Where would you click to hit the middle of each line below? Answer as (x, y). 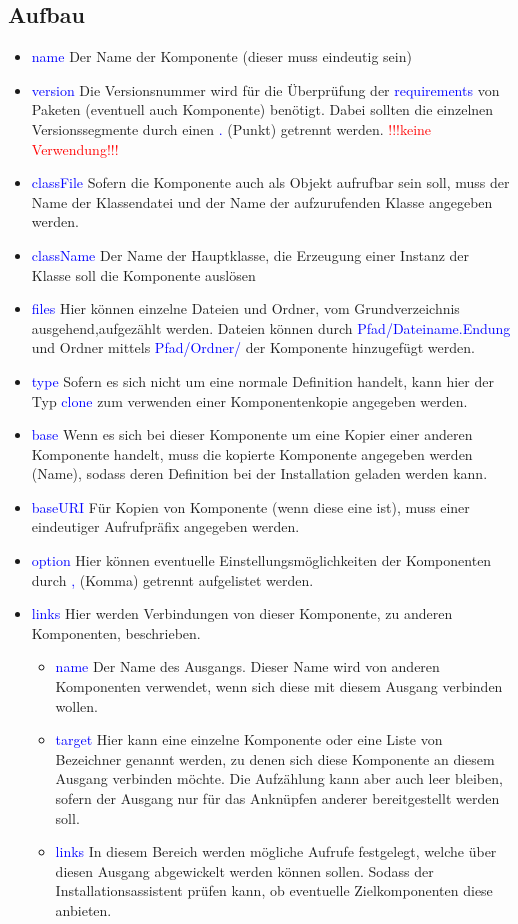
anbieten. (83, 909)
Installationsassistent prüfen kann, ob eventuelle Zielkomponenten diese (274, 890)
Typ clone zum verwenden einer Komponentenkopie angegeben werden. (249, 400)
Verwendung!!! (75, 148)
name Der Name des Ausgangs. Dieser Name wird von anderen (247, 666)
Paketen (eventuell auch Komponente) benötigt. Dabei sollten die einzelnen (262, 109)
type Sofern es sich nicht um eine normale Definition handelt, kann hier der (262, 380)
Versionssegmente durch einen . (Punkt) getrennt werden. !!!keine (231, 128)
